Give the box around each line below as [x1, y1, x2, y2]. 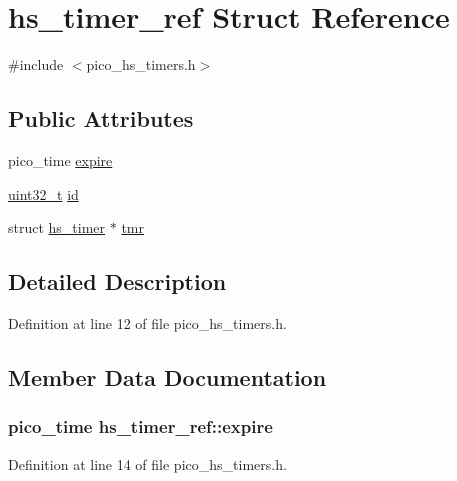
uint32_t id [8, 183, 79, 204]
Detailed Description [8, 266, 227, 297]
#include [8, 54, 64, 75]
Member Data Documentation [8, 361, 327, 392]
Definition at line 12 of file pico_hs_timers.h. [8, 312, 287, 333]
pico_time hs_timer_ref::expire [8, 414, 273, 439]
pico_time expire [8, 149, 113, 170]
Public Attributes [8, 103, 194, 134]
